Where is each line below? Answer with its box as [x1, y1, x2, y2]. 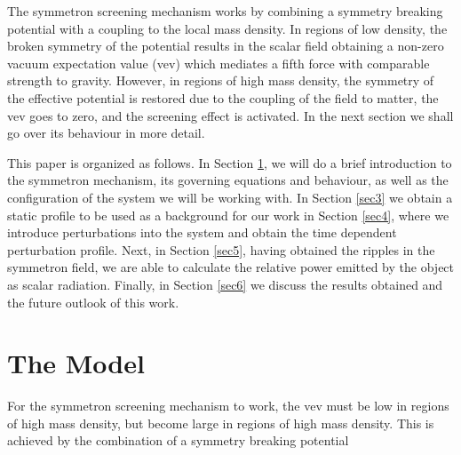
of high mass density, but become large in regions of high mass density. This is [7, 413, 434, 432]
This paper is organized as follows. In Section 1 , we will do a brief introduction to [7, 153, 452, 172]
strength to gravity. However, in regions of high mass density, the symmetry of [7, 71, 434, 90]
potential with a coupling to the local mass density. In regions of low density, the [7, 19, 448, 37]
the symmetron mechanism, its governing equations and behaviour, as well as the [7, 171, 449, 189]
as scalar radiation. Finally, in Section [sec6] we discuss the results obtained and [7, 275, 443, 293]
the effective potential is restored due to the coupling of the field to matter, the [7, 88, 439, 107]
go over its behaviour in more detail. [7, 124, 205, 142]
